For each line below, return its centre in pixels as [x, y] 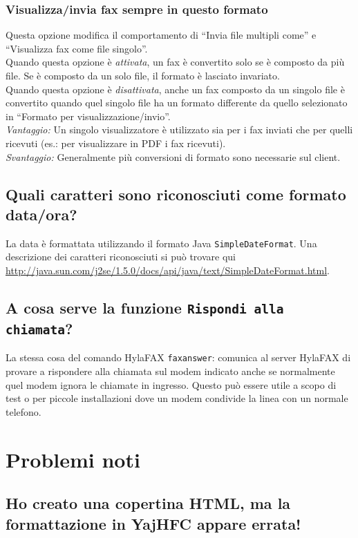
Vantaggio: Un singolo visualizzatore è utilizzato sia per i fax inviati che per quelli [179, 129]
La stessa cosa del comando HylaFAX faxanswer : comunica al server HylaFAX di [178, 357]
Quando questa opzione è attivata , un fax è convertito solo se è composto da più [175, 62]
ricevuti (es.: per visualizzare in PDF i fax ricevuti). [116, 143]
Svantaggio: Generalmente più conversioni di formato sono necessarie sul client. [173, 156]
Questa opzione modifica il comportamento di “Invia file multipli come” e [161, 35]
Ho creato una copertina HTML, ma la [148, 503]
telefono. [23, 411]
